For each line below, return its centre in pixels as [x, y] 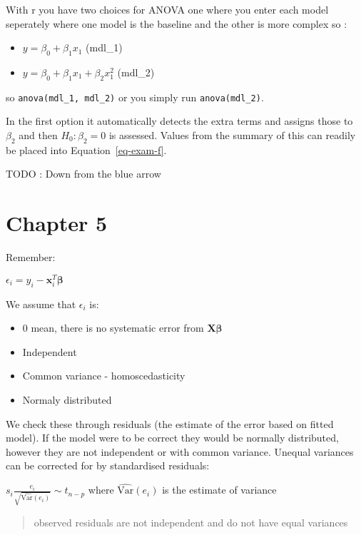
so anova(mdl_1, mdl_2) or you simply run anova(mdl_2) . [135, 97]
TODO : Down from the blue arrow [83, 174]
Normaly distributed [67, 399]
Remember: [31, 257]
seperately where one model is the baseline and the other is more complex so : [177, 23]
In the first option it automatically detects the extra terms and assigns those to [179, 121]
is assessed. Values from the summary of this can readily [232, 135]
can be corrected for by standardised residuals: [108, 465]
